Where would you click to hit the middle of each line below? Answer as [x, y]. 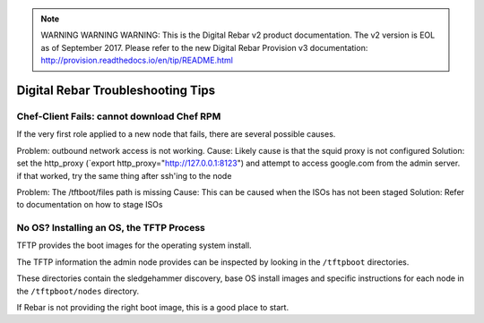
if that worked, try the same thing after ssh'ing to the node [124, 175]
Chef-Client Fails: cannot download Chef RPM [119, 116]
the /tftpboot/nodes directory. [78, 291]
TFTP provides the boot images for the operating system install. [134, 245]
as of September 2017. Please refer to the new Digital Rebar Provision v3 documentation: [204, 47]
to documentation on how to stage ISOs [90, 205]
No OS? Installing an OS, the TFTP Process [111, 228]
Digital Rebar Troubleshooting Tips [116, 90]
